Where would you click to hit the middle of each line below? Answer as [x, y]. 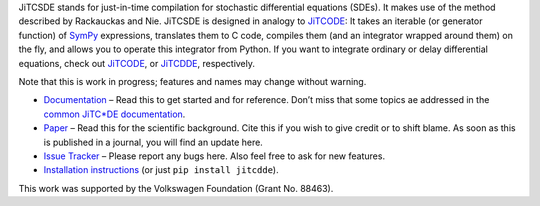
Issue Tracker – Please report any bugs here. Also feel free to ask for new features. [214, 156]
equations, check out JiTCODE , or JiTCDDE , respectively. [136, 63]
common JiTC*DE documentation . [114, 114]
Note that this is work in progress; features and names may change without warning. [192, 81]
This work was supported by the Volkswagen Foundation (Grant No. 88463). [176, 188]
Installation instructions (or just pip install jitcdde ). [161, 170]
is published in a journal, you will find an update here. [153, 142]
